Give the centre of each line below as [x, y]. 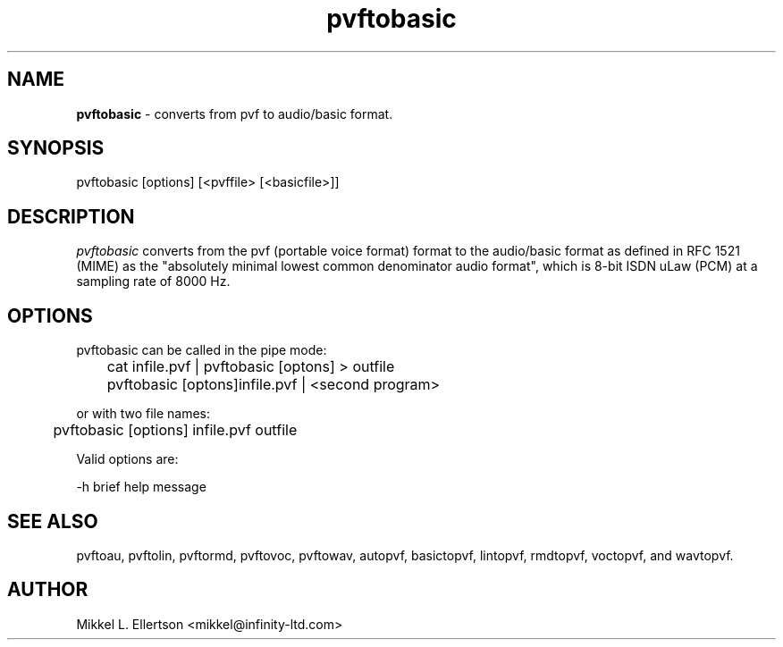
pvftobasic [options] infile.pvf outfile [175, 430]
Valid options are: [127, 459]
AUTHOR [48, 590]
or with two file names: [143, 414]
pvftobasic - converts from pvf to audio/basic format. [235, 113]
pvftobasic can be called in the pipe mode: [202, 350]
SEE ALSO [53, 521]
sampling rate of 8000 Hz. [153, 281]
